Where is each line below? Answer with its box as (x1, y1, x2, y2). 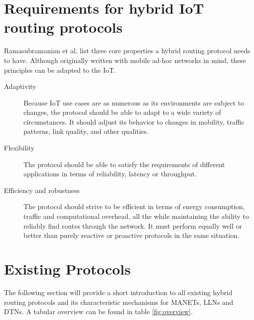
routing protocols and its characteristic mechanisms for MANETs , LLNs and (4, 297, 233, 307)
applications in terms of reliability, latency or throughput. (23, 169, 197, 179)
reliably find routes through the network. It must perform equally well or (23, 220, 242, 231)
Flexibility (4, 143, 35, 153)
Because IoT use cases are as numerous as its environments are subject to (23, 97, 244, 107)
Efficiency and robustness (4, 185, 80, 195)
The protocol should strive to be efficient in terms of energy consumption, (23, 201, 245, 212)
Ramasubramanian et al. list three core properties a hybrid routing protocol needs (4, 45, 251, 56)
